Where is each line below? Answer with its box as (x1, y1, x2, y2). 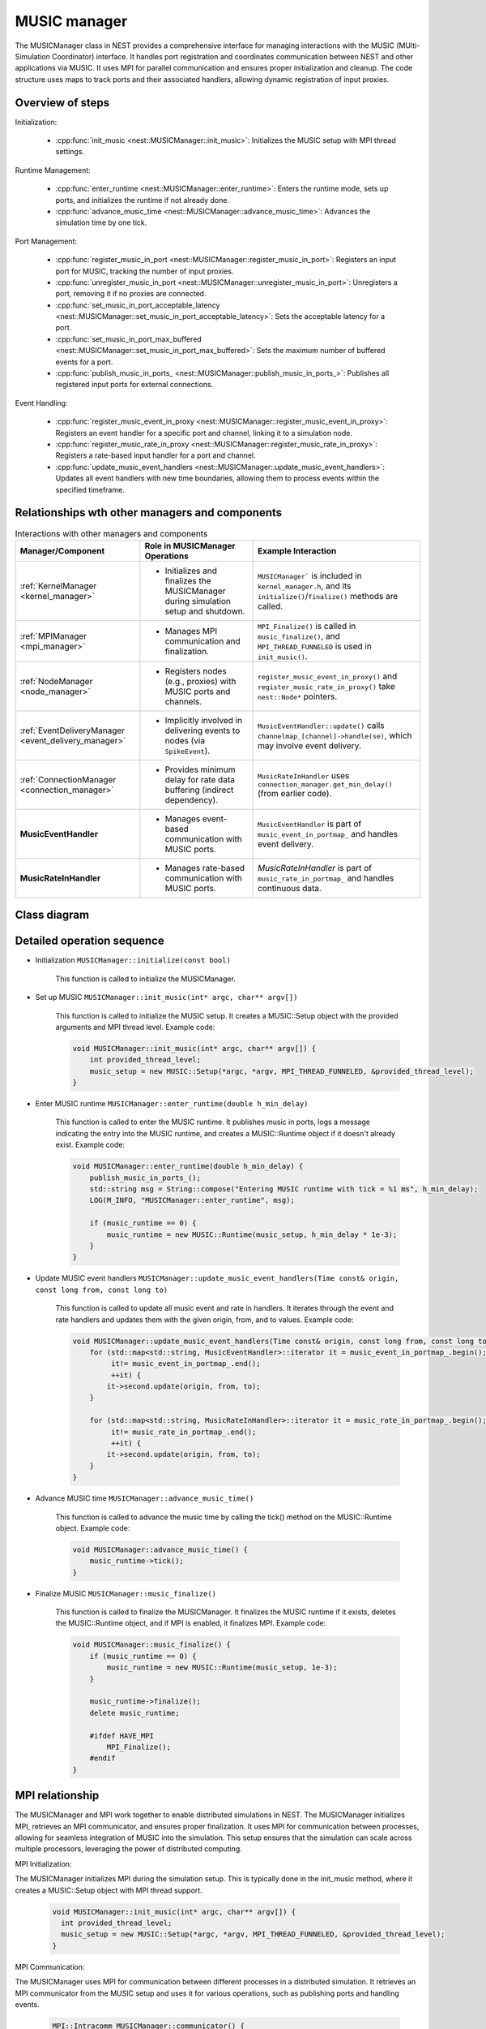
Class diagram (15, 908, 89, 922)
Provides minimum (164, 764, 236, 775)
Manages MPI (164, 625, 218, 636)
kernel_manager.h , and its (257, 580, 352, 592)
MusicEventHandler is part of (257, 818, 362, 829)
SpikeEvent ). (164, 745, 211, 756)
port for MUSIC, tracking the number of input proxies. (55, 266, 234, 276)
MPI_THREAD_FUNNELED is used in (257, 640, 372, 652)
